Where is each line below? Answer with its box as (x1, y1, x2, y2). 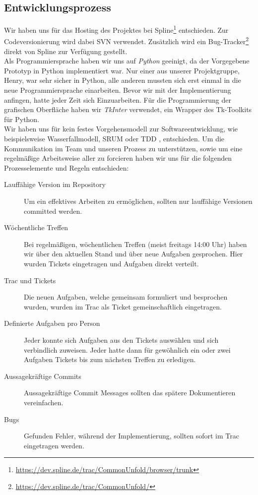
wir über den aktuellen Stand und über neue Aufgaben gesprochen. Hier (24, 248, 243, 259)
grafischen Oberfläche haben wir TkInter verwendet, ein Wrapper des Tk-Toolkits (4, 104, 252, 115)
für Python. (4, 114, 40, 124)
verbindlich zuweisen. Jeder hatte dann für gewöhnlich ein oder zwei (24, 344, 231, 355)
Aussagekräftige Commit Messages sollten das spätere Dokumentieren (24, 387, 236, 398)
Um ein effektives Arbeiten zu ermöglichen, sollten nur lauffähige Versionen (24, 196, 253, 206)
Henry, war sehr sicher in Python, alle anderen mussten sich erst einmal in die (4, 75, 241, 85)
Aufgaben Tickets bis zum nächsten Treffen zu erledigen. (24, 354, 196, 365)
